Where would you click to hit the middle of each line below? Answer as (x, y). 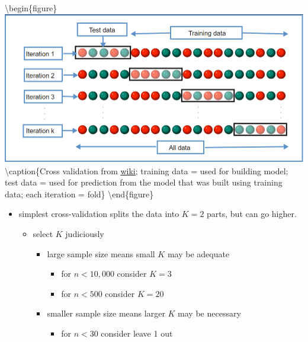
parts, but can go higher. (252, 214)
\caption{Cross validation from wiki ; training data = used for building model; (147, 170)
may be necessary (209, 313)
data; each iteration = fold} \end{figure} (79, 194)
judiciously (85, 234)
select (43, 234)
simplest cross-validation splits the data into (99, 214)
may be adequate (198, 253)
